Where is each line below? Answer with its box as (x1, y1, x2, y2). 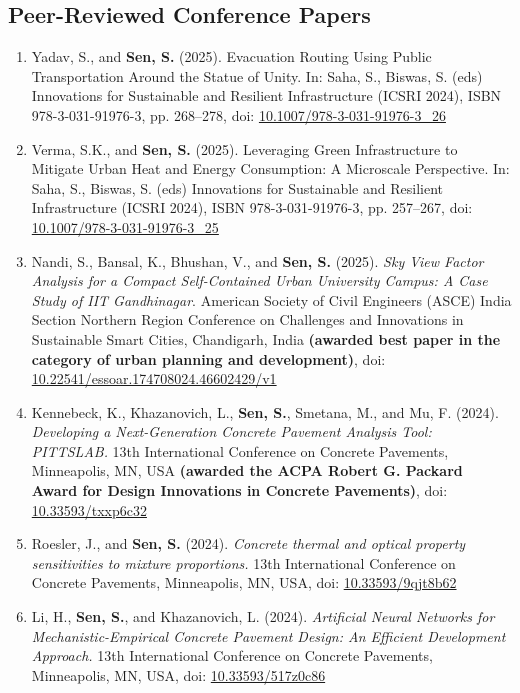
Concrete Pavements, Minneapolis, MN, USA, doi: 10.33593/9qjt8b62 (31, 572, 457, 593)
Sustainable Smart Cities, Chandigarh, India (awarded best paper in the (31, 328, 501, 349)
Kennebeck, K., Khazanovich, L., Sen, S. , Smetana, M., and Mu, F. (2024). (31, 401, 499, 422)
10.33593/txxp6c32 (31, 499, 147, 520)
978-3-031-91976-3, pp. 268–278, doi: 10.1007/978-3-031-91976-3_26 (31, 104, 446, 125)
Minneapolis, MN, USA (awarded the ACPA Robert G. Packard (31, 460, 463, 481)
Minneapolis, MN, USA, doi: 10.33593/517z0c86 (31, 664, 326, 685)
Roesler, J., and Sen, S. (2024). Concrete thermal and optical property (31, 533, 466, 554)
